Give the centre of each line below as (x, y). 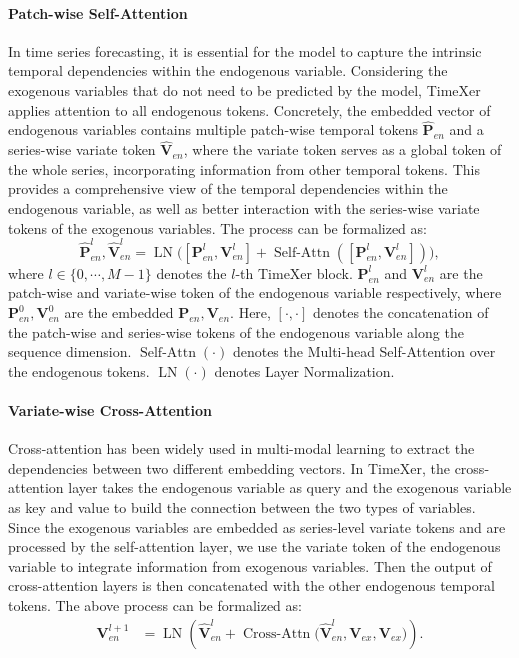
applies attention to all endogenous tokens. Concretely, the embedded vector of (249, 109)
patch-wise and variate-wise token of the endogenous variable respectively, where (255, 292)
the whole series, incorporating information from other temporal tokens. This (244, 168)
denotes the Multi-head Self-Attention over (364, 351)
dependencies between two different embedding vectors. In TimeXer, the (229, 467)
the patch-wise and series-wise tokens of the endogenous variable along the (236, 331)
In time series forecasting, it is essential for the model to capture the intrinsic (245, 50)
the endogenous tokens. (79, 370)
